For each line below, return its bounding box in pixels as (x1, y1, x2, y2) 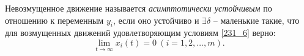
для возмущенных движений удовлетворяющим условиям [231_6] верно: (5, 26, 276, 39)
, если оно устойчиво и (113, 13, 199, 26)
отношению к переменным (5, 13, 104, 26)
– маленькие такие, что (213, 13, 300, 26)
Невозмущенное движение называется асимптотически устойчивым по (5, 2, 272, 14)
